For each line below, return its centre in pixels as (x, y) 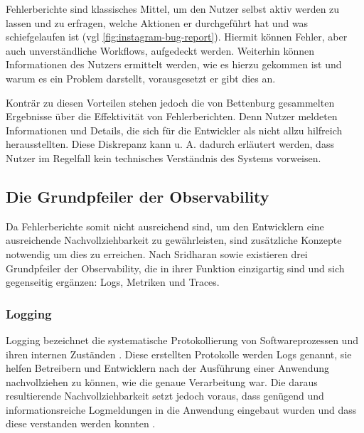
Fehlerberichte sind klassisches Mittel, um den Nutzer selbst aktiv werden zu (173, 9)
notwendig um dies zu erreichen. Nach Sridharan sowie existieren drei (157, 253)
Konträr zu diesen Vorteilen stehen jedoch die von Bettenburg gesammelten (170, 102)
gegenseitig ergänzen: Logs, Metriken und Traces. (113, 282)
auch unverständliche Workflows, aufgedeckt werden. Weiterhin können (160, 50)
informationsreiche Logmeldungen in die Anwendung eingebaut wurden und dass (181, 409)
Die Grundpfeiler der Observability (138, 196)
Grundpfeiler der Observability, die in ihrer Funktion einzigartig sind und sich (175, 268)
